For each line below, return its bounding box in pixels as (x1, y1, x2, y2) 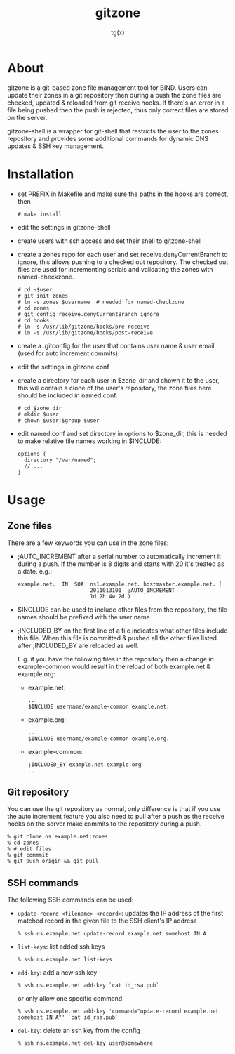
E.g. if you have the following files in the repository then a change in (17, 654, 214, 663)
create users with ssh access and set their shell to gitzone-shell (17, 237, 202, 245)
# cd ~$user (17, 286, 53, 293)
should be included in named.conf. (17, 391, 118, 400)
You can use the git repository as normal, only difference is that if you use (7, 805, 221, 813)
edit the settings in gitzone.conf (17, 362, 110, 371)
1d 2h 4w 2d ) (90, 593, 131, 600)
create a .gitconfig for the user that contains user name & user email (17, 341, 215, 350)
